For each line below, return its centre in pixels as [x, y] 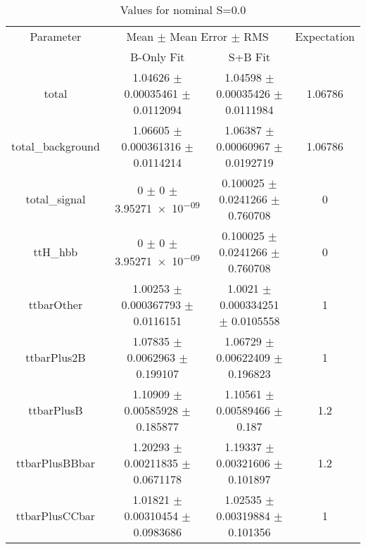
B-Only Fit [157, 57]
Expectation [325, 36]
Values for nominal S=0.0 [183, 10]
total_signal [56, 199]
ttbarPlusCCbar [56, 516]
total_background [56, 146]
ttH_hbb [56, 252]
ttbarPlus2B [56, 357]
